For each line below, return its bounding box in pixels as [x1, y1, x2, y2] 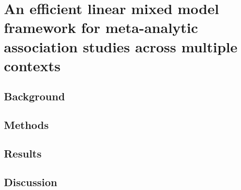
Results [4, 145, 42, 160]
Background [4, 89, 65, 104]
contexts [4, 55, 60, 75]
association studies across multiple [4, 36, 238, 56]
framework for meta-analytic [4, 17, 198, 37]
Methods [4, 117, 49, 132]
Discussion [4, 174, 58, 189]
